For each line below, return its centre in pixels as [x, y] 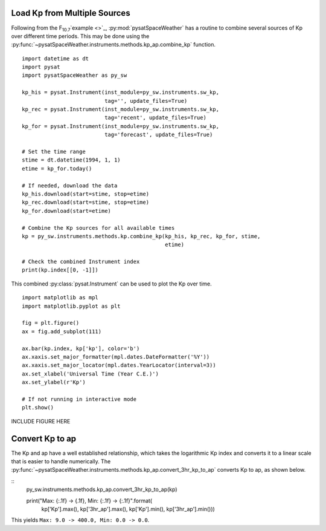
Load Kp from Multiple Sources [71, 13]
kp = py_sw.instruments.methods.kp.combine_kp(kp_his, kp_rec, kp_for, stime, [141, 236]
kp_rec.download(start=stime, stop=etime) [86, 202]
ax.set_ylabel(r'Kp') [54, 382]
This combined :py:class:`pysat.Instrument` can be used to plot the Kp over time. [111, 284]
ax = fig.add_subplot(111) [62, 331]
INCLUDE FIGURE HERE [41, 421]
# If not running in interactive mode [79, 399]
